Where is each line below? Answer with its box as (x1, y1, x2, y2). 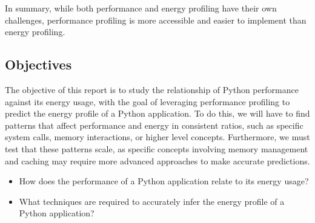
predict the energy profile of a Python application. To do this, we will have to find (5, 107, 310, 120)
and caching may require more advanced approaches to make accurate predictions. (5, 154, 310, 167)
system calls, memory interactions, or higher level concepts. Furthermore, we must (5, 131, 310, 143)
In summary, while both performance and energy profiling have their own (5, 2, 277, 14)
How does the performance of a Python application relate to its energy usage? (19, 175, 309, 187)
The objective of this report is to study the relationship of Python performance (5, 83, 299, 95)
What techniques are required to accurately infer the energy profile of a (19, 195, 285, 207)
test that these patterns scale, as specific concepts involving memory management (5, 142, 308, 155)
